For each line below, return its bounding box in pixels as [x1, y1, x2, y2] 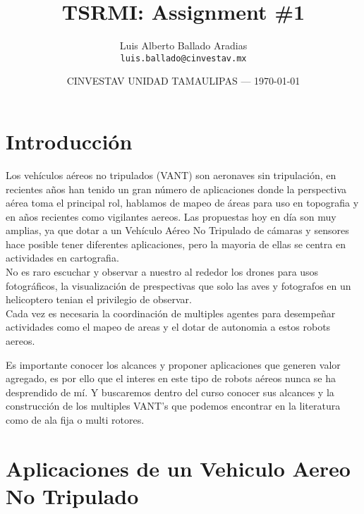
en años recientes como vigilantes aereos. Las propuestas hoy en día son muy [6, 209, 336, 224]
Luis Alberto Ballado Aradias [119, 38, 248, 53]
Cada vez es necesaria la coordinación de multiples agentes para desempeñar [6, 305, 336, 320]
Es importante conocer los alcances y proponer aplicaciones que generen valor [6, 357, 341, 372]
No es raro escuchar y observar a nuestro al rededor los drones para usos [6, 264, 319, 279]
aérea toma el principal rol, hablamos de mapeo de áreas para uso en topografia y [6, 195, 359, 210]
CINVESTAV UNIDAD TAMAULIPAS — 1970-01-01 [66, 73, 301, 88]
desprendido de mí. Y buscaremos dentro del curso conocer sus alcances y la [6, 384, 334, 399]
